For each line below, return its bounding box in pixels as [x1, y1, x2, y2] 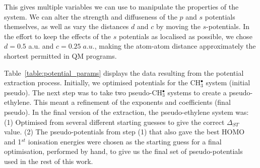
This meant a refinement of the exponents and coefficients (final [34, 97, 231, 107]
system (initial [206, 77, 250, 88]
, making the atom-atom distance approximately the [94, 41, 256, 51]
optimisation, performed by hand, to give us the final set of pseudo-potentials [4, 146, 243, 156]
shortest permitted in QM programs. [4, 50, 117, 61]
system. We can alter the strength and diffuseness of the [4, 11, 177, 22]
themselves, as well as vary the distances [4, 21, 129, 32]
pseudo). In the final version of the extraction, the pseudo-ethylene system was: [4, 106, 249, 117]
